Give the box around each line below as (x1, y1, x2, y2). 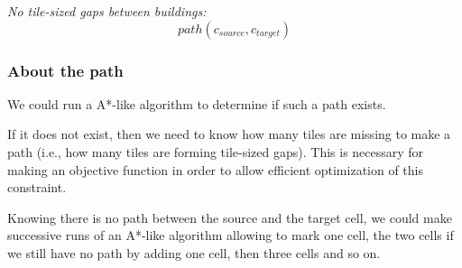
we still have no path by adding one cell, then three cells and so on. (7, 243, 381, 262)
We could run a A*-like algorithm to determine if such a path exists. (7, 94, 386, 113)
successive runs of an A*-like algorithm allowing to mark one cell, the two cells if (7, 226, 454, 245)
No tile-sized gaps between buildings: (7, 2, 207, 20)
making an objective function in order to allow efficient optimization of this (7, 160, 424, 179)
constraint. (7, 178, 67, 197)
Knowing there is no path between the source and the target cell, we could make (7, 208, 452, 226)
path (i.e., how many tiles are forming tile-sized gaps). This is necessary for (7, 143, 424, 161)
